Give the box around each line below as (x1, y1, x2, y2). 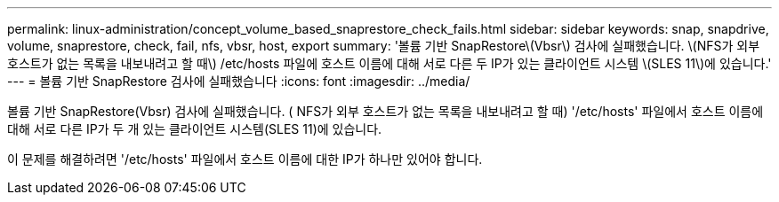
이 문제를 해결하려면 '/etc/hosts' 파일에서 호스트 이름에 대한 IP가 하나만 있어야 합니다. (7, 151, 483, 167)
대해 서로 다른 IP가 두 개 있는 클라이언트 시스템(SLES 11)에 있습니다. (7, 121, 382, 136)
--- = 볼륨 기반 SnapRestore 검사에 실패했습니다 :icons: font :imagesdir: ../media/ (7, 74, 470, 89)
